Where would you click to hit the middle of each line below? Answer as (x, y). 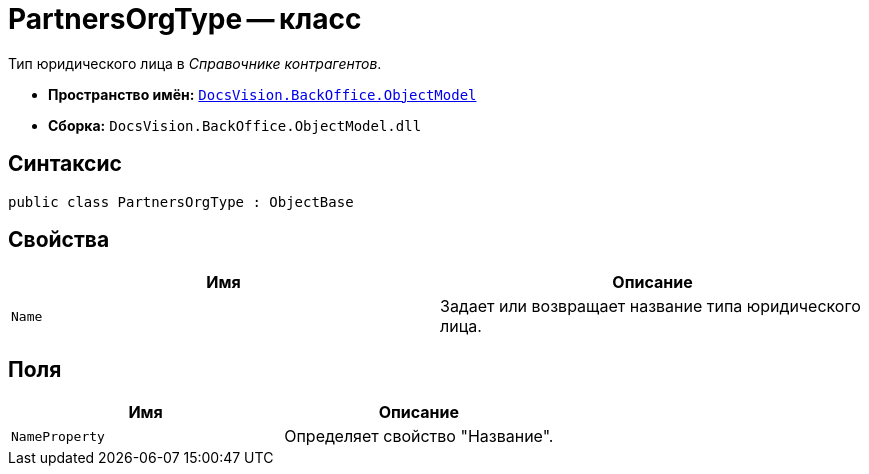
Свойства (59, 240)
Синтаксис (65, 164)
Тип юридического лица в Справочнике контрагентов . (195, 63)
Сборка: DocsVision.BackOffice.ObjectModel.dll (235, 125)
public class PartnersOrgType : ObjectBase (181, 201)
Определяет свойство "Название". (419, 436)
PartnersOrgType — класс (185, 19)
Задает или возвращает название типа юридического (650, 306)
